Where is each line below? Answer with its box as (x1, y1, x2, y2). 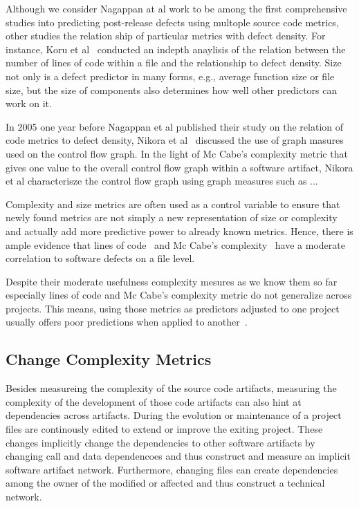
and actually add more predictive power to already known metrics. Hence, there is (6, 223, 353, 238)
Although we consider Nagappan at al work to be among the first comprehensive (6, 1, 347, 15)
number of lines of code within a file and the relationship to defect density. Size (6, 55, 342, 70)
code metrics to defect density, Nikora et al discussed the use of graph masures (6, 133, 344, 147)
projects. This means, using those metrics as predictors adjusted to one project (6, 301, 340, 315)
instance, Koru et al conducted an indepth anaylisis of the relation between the (6, 41, 346, 56)
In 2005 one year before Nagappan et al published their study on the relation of (6, 119, 344, 133)
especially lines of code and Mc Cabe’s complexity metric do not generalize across (6, 288, 352, 302)
